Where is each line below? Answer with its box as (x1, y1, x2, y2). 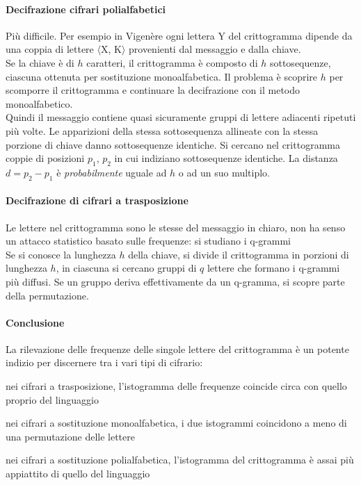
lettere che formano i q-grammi (207, 261, 340, 275)
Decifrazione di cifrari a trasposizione (6, 193, 188, 208)
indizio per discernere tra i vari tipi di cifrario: (6, 355, 203, 370)
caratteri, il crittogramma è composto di (86, 55, 258, 69)
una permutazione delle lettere (6, 429, 135, 443)
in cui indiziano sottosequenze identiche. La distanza (114, 151, 338, 165)
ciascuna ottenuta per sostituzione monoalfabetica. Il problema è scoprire (6, 69, 318, 83)
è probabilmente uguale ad (56, 165, 167, 179)
